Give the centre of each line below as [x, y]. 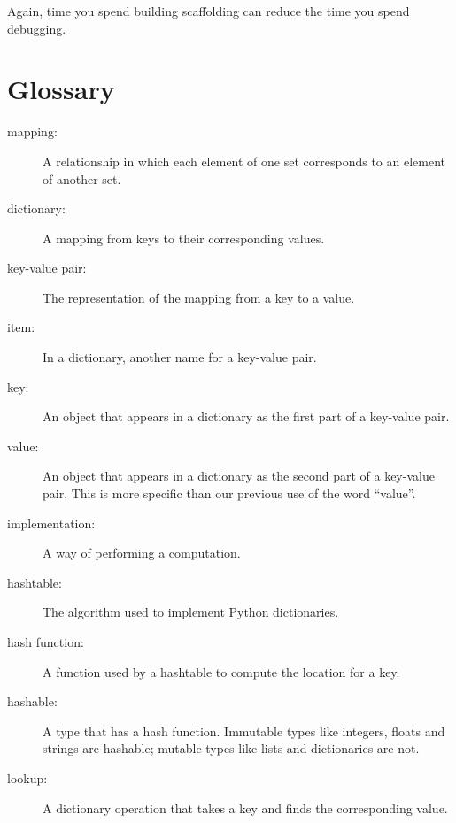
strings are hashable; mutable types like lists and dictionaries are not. [231, 748]
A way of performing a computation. [142, 553]
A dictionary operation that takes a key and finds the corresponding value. [245, 808]
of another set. [82, 178]
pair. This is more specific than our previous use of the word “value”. [229, 493]
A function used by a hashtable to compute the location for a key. [221, 671]
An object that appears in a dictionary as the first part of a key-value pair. [246, 416]
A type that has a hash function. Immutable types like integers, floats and [244, 731]
